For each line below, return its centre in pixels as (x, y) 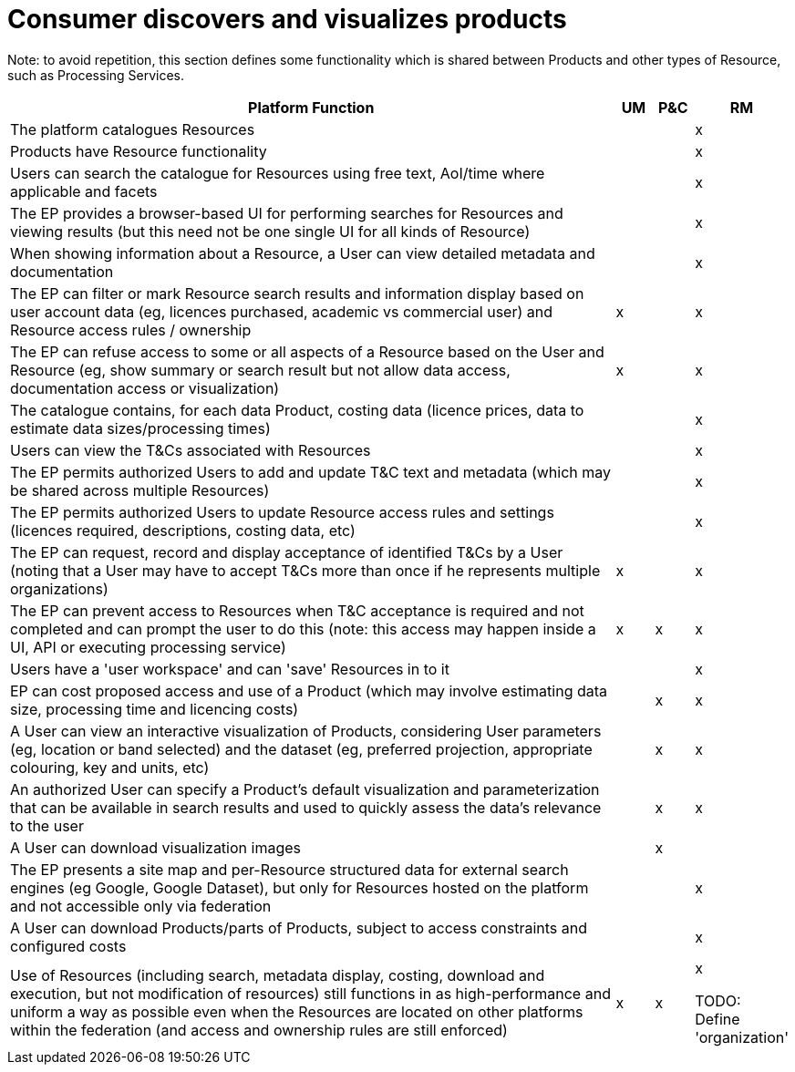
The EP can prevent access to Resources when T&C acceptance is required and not (297, 610)
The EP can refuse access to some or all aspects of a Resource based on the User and (307, 351)
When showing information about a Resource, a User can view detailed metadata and (303, 253)
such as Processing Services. (96, 75)
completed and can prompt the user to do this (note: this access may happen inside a (303, 629)
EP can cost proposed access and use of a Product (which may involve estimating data (309, 691)
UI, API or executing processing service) (148, 647)
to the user (47, 825)
